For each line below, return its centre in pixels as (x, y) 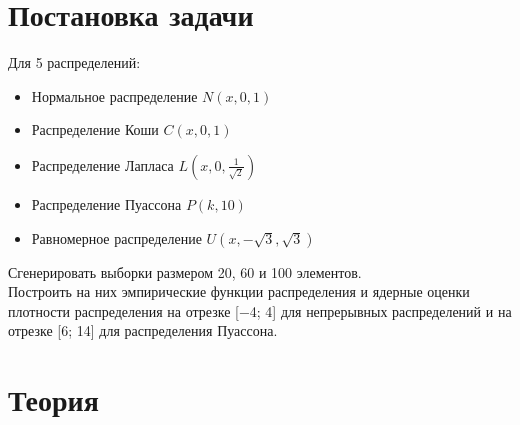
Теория (53, 399)
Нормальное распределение (114, 95)
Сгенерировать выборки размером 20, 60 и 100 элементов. (185, 271)
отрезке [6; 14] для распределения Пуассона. (143, 330)
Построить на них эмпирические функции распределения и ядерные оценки (239, 291)
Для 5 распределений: (74, 62)
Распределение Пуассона (106, 203)
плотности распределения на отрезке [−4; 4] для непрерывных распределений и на (260, 310)
